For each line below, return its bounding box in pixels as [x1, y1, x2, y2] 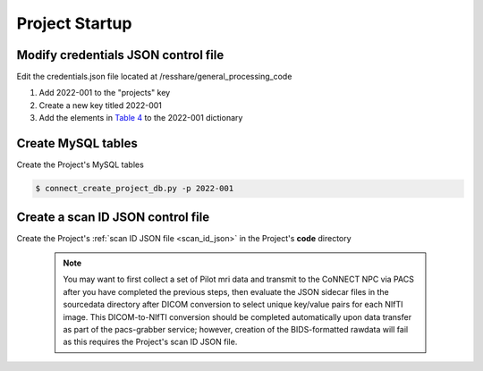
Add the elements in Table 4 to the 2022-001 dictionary [38, 113, 243, 123]
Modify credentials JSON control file [16, 47, 225, 63]
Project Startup [16, 13, 132, 33]
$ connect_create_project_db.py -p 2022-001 [35, 183, 234, 194]
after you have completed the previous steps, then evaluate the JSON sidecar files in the [63, 286, 389, 297]
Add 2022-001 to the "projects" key [38, 88, 171, 98]
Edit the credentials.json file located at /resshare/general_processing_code [16, 72, 292, 82]
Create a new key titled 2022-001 [38, 99, 163, 111]
